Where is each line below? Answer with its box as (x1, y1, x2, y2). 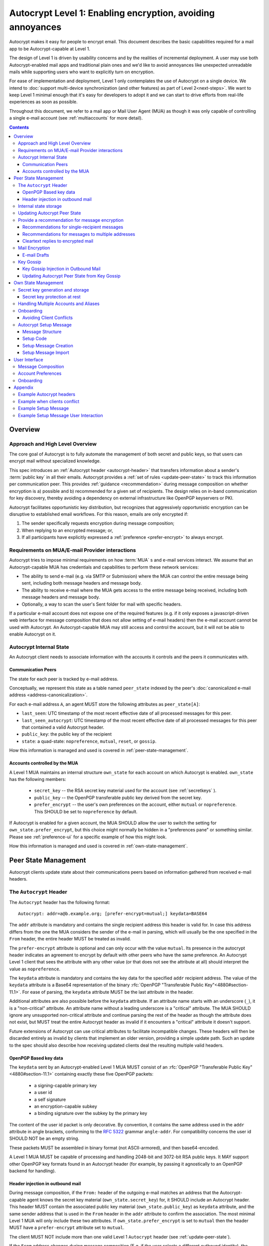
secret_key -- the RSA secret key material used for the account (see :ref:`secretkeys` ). (34, 787, 217, 793)
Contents (9, 124, 29, 130)
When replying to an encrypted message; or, (21, 527, 113, 533)
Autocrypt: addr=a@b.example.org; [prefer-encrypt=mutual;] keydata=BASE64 (18, 911, 207, 917)
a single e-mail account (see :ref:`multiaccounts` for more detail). (9, 115, 143, 121)
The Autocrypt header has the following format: (9, 899, 111, 905)
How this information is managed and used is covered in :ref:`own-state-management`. (9, 843, 188, 849)
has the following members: (9, 776, 67, 782)
